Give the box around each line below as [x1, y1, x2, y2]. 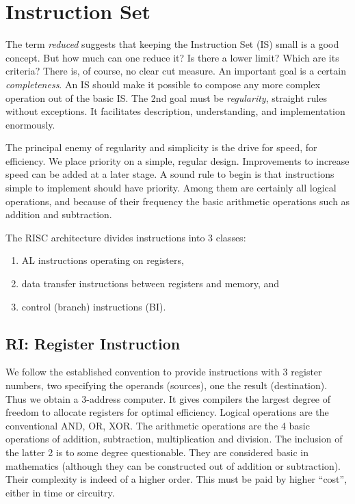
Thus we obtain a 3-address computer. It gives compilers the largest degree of [5, 391, 331, 406]
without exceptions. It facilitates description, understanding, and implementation [5, 104, 345, 118]
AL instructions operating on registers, [21, 253, 184, 267]
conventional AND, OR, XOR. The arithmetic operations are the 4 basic [5, 418, 310, 432]
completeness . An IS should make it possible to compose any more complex [5, 77, 321, 91]
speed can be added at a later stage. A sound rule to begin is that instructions [5, 167, 334, 181]
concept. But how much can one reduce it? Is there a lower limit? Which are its [5, 50, 339, 64]
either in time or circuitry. [5, 485, 115, 499]
